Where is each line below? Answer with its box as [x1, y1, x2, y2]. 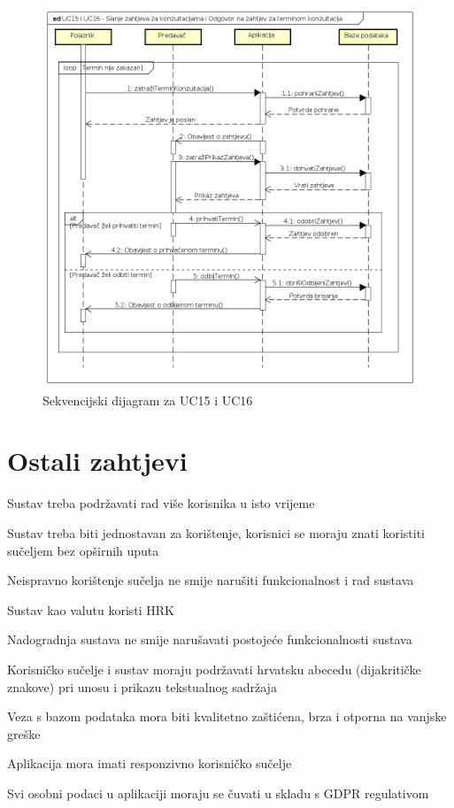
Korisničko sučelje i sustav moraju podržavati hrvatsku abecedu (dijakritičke [7, 659, 421, 678]
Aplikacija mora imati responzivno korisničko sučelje [7, 754, 292, 773]
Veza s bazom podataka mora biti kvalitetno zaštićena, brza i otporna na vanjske [7, 707, 447, 726]
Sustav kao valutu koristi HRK [7, 600, 175, 619]
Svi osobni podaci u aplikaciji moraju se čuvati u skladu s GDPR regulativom [7, 783, 429, 802]
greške [7, 724, 41, 743]
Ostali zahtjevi [7, 442, 188, 479]
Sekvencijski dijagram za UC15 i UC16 [42, 390, 253, 409]
